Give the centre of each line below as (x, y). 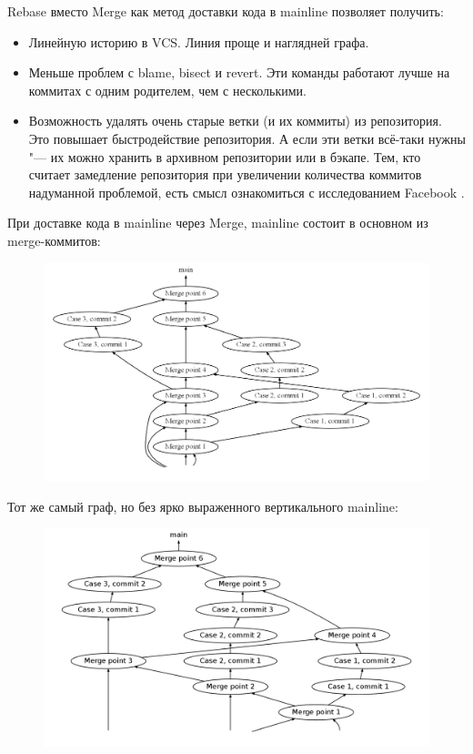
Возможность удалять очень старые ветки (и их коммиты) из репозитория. (235, 121)
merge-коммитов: (54, 240)
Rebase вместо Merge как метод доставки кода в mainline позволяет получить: (226, 11)
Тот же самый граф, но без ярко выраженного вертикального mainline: (203, 506)
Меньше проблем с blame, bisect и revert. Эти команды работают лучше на (239, 72)
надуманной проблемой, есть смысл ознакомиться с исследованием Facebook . (247, 192)
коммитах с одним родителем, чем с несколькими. (167, 90)
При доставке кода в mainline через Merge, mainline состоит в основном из (218, 223)
